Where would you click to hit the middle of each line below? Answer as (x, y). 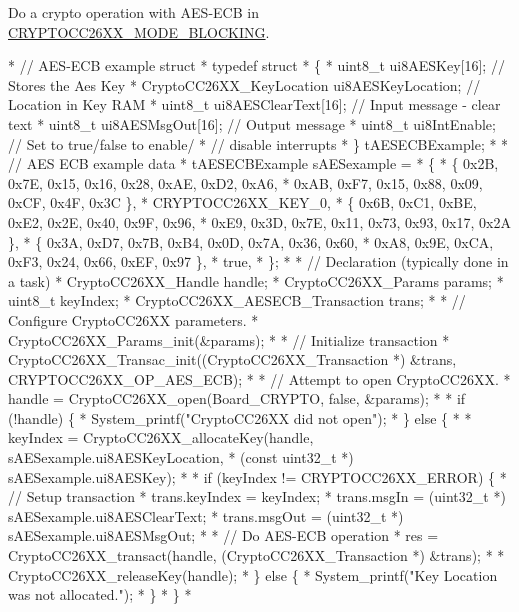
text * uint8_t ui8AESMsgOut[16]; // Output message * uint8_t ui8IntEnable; (252, 123)
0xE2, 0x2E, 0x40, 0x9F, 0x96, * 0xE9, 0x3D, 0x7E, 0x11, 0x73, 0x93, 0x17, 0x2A (259, 221)
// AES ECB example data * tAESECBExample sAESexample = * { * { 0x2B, (253, 163)
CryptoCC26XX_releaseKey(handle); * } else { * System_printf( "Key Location (253, 574)
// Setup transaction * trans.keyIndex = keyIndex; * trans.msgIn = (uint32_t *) (257, 496)
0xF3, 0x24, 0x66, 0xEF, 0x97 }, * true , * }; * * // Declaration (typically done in (258, 261)
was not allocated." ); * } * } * (100, 594)
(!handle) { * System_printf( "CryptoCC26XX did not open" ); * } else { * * (240, 417)
